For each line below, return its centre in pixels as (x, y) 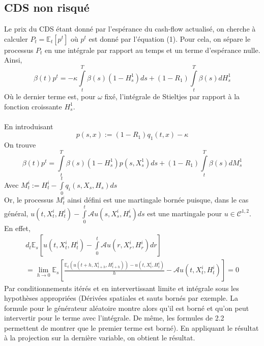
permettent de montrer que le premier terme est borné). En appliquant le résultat (131, 327)
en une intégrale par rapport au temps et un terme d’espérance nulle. (153, 50)
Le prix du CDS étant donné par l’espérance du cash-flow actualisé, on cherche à (130, 29)
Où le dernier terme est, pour (50, 96)
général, (16, 213)
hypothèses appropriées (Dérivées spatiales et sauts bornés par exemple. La (121, 298)
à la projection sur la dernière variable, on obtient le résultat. (100, 338)
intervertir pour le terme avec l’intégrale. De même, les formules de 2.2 (114, 318)
